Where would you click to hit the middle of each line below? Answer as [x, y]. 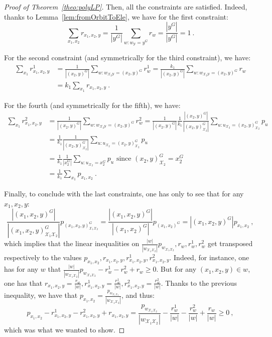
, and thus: [138, 295]
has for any [21, 269]
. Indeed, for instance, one [209, 257]
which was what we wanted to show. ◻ [64, 329]
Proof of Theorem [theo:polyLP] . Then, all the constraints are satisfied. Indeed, [126, 7]
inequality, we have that [41, 295]
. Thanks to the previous [199, 283]
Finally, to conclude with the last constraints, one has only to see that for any [124, 194]
